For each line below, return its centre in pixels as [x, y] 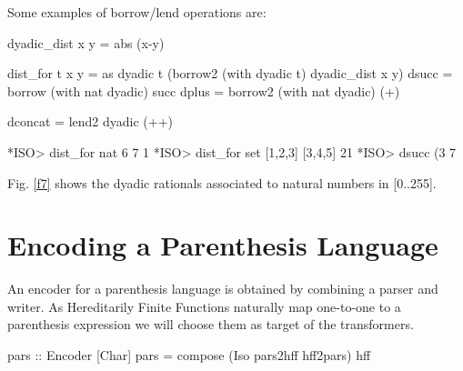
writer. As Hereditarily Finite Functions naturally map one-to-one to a [204, 306]
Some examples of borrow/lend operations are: [137, 12]
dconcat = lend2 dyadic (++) [91, 121]
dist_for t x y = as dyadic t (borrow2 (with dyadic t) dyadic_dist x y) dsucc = [230, 73]
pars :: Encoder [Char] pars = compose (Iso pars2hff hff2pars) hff [189, 355]
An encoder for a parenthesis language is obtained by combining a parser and [223, 289]
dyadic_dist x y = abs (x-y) [86, 42]
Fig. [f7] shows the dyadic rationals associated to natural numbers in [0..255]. [222, 182]
